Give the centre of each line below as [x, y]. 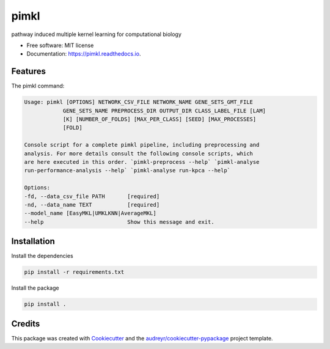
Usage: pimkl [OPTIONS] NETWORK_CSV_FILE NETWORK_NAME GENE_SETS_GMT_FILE [139, 102]
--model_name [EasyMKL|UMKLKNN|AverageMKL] [90, 213]
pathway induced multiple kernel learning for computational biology [96, 34]
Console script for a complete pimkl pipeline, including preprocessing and [142, 145]
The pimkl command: [38, 86]
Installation [33, 241]
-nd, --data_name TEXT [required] [92, 204]
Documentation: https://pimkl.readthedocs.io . [84, 54]
